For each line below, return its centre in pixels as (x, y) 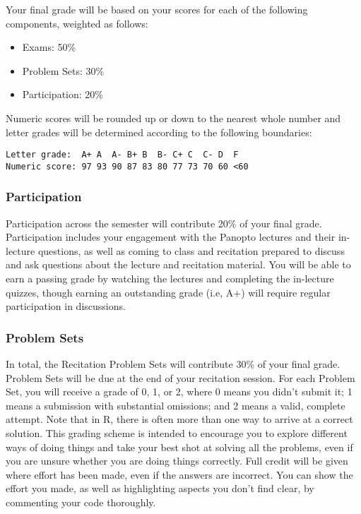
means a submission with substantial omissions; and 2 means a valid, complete (176, 405)
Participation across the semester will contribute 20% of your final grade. (164, 223)
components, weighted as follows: (77, 23)
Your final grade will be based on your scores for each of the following (157, 9)
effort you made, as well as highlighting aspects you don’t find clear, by (160, 488)
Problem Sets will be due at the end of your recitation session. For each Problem (180, 377)
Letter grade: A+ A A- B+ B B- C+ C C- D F (122, 155)
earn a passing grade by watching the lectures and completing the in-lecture (170, 279)
